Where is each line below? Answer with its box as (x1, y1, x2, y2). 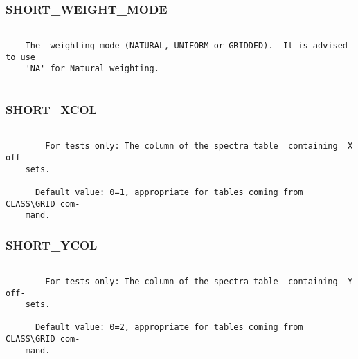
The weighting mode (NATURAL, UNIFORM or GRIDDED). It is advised (25, 40, 348, 50)
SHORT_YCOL (6, 236, 98, 253)
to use (6, 52, 35, 62)
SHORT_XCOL (6, 101, 97, 118)
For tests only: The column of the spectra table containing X (45, 141, 353, 151)
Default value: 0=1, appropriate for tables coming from (35, 187, 303, 197)
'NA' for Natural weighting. (25, 64, 159, 74)
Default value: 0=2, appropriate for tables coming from (35, 322, 303, 333)
